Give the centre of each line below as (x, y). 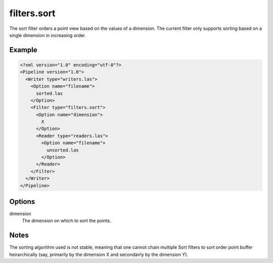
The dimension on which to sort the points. (66, 221)
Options (22, 201)
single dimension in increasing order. (48, 35)
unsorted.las (63, 150)
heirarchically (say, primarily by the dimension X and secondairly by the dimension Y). (99, 254)
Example (23, 50)
